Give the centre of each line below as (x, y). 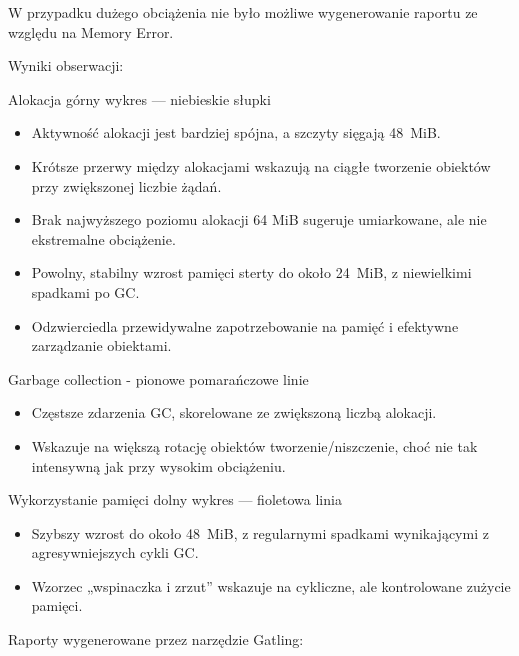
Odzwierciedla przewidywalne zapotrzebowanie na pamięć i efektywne (245, 325)
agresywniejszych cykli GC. (115, 552)
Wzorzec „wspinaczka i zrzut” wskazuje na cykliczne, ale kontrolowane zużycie (271, 585)
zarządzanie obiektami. (101, 345)
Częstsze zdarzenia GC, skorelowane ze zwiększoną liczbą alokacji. (234, 412)
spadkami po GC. (85, 291)
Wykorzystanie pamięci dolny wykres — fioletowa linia (175, 499)
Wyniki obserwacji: (66, 65)
